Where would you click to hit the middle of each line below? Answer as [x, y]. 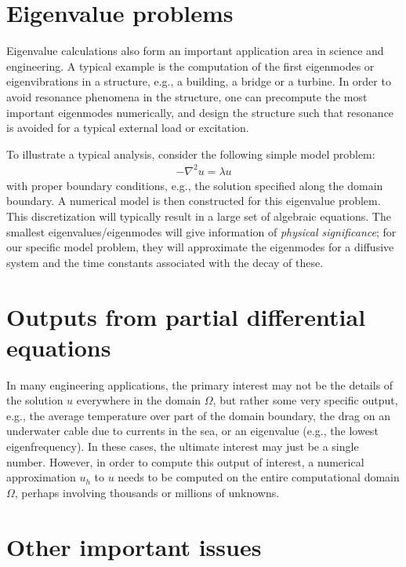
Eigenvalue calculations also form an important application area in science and [195, 51]
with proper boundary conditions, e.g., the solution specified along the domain [195, 185]
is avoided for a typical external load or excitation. [128, 128]
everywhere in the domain [139, 400]
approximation [41, 477]
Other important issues [134, 546]
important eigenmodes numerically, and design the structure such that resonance [200, 112]
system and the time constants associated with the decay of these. [165, 262]
